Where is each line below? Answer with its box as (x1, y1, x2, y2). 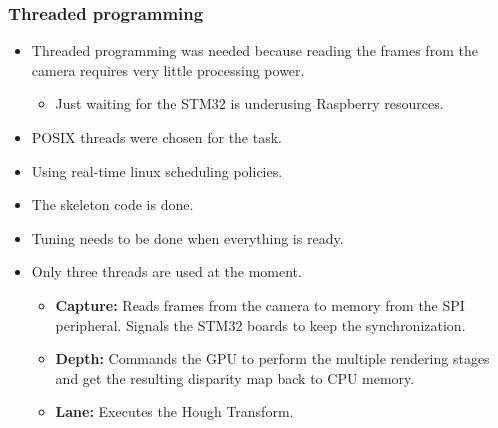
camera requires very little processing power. (31, 59, 305, 80)
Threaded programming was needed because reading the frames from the (31, 40, 478, 61)
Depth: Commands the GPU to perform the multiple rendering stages (55, 348, 490, 369)
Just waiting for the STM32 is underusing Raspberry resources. (55, 93, 444, 114)
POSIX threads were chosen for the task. (31, 127, 282, 147)
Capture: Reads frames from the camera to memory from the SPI (55, 294, 465, 315)
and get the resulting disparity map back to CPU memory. (55, 367, 415, 388)
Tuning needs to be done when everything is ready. (31, 227, 344, 248)
